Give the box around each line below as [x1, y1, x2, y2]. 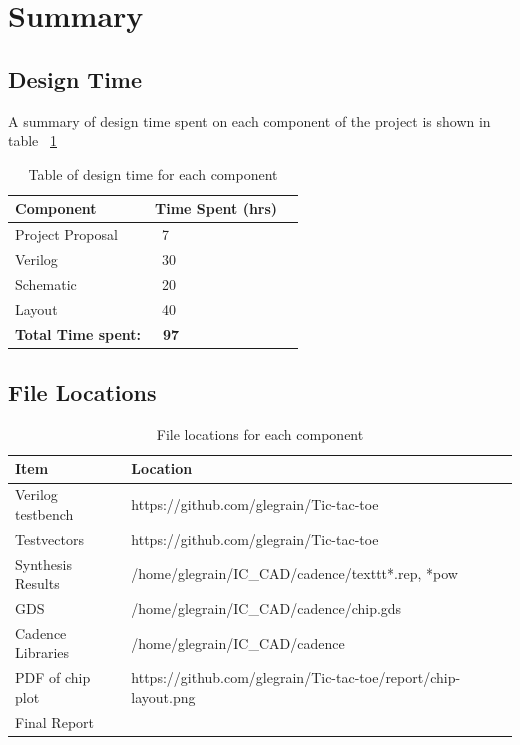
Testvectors [15, 528, 85, 549]
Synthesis [15, 553, 72, 574]
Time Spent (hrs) [155, 198, 278, 219]
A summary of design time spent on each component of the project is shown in [8, 110, 491, 131]
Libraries [15, 642, 70, 663]
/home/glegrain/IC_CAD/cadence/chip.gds [131, 598, 402, 619]
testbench [15, 503, 74, 524]
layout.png [131, 686, 196, 707]
